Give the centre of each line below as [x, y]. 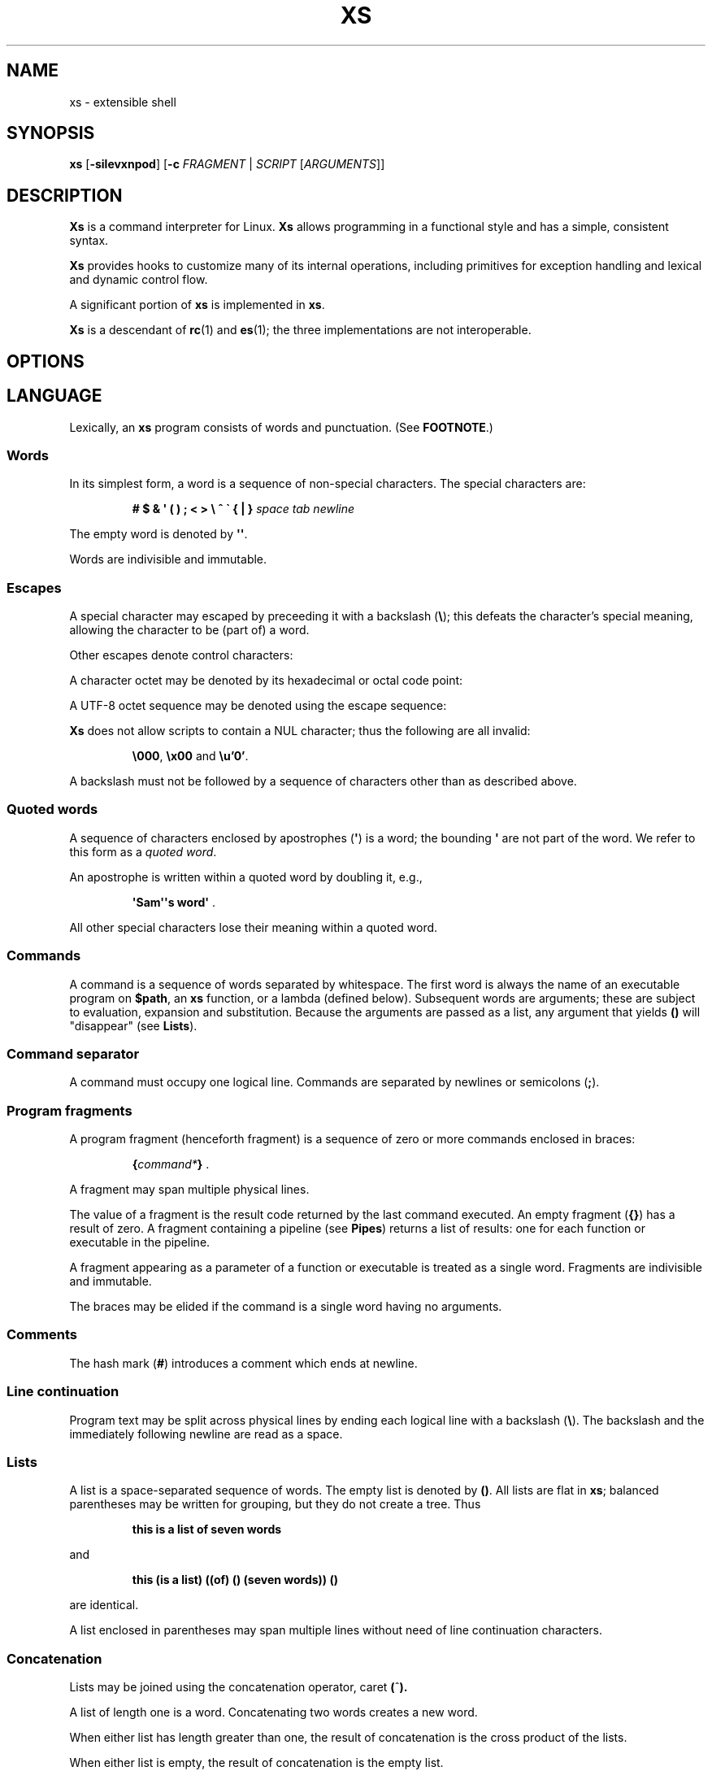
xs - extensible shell [123, 102]
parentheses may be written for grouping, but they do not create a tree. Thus [275, 1504]
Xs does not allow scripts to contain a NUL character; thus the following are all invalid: [300, 731]
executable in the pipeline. [140, 1242]
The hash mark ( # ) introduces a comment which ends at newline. [243, 1363]
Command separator [73, 1053]
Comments [42, 1335]
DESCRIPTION [65, 195]
